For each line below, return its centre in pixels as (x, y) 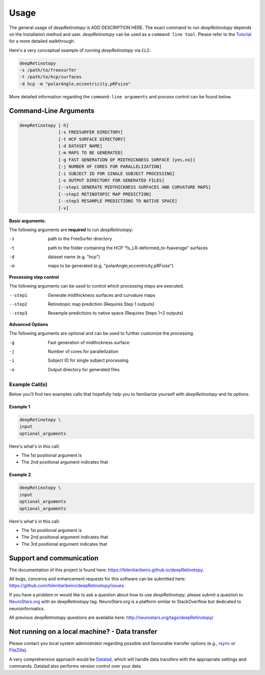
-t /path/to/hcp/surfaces (51, 77)
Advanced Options (29, 324)
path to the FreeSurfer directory (80, 239)
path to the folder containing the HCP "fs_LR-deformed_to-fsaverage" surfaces (128, 248)
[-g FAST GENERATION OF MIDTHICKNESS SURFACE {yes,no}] (127, 160)
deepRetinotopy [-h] (44, 125)
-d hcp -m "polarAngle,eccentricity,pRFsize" (75, 84)
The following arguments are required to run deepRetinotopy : (71, 230)
